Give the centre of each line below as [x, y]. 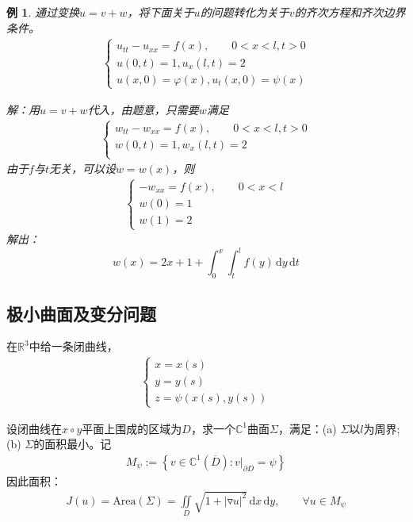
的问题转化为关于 [245, 12]
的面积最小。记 [73, 444]
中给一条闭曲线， [73, 346]
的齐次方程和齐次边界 [350, 12]
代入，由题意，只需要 [143, 109]
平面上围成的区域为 [132, 428]
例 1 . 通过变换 [43, 12]
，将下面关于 [161, 12]
